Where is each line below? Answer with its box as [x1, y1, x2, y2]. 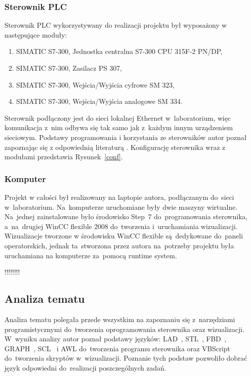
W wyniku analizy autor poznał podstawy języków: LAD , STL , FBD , [4, 333, 226, 344]
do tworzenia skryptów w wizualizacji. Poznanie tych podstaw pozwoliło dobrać [4, 353, 247, 363]
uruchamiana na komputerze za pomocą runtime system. [4, 250, 177, 260]
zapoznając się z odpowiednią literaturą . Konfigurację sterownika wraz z [4, 141, 225, 152]
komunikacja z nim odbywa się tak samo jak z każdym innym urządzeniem [4, 122, 233, 133]
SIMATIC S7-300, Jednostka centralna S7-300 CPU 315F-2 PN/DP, [16, 46, 223, 56]
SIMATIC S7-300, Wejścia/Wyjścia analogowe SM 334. [16, 96, 183, 106]
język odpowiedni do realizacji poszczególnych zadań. [4, 362, 167, 373]
